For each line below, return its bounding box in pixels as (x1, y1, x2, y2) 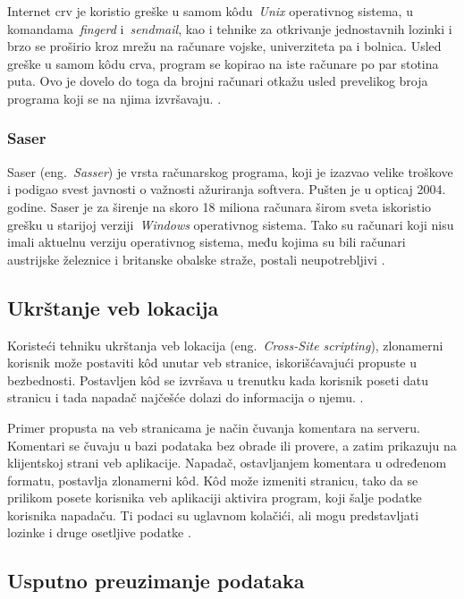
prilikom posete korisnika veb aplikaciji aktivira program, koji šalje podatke (7, 488, 422, 507)
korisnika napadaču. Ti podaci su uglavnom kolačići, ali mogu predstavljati (7, 505, 419, 524)
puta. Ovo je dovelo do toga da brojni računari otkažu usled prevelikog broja (7, 72, 428, 90)
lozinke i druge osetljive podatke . (7, 523, 191, 542)
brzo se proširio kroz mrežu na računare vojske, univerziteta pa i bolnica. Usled (7, 37, 442, 55)
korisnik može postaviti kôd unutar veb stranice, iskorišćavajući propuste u (7, 353, 418, 372)
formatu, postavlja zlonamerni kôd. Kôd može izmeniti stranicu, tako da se (7, 470, 418, 489)
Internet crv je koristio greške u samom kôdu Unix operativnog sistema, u (7, 2, 413, 20)
